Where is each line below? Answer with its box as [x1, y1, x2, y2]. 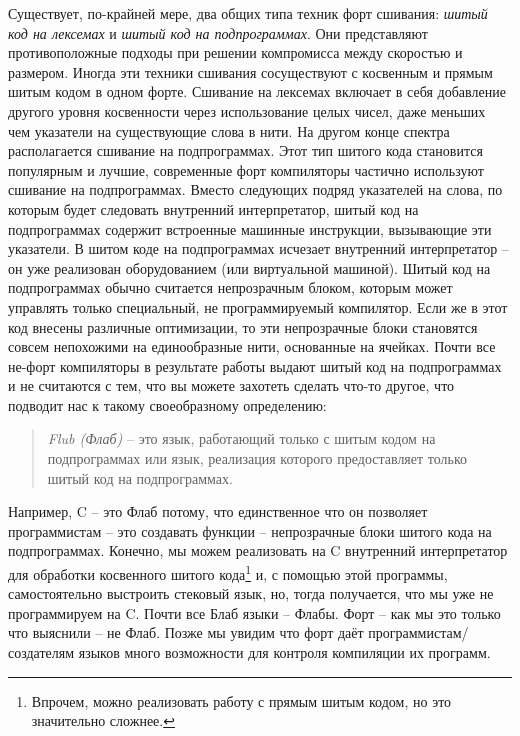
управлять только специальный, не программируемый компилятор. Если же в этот [8, 296, 508, 317]
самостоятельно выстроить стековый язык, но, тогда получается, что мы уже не [8, 583, 494, 604]
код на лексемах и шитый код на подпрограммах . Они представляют [8, 22, 428, 43]
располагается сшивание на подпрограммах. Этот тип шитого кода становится [8, 140, 483, 161]
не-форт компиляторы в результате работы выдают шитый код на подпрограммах [8, 355, 502, 376]
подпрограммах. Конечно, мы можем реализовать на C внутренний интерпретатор [8, 540, 508, 561]
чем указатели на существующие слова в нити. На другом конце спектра [8, 120, 450, 141]
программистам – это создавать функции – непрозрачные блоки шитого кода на [8, 520, 492, 541]
